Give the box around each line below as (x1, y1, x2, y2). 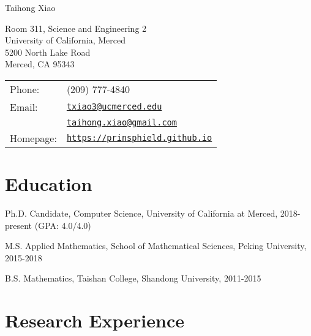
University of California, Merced (5, 34, 126, 47)
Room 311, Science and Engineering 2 (5, 21, 147, 34)
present (5, 218, 32, 231)
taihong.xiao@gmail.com (66, 117, 177, 127)
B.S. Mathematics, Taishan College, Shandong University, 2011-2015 (5, 272, 261, 285)
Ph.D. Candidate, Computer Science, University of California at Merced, (5, 207, 278, 220)
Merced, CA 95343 (5, 58, 75, 70)
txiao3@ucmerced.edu (66, 102, 162, 112)
